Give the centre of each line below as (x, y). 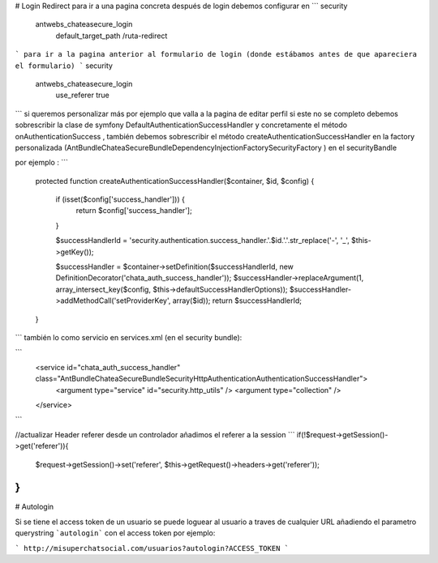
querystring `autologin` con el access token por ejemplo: (115, 533)
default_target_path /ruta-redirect (112, 36)
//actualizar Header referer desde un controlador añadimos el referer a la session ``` (155, 434)
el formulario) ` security (64, 66)
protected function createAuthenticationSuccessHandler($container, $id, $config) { (175, 181)
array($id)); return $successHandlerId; (237, 301)
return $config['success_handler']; (134, 211)
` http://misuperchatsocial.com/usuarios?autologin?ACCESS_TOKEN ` (152, 548)
